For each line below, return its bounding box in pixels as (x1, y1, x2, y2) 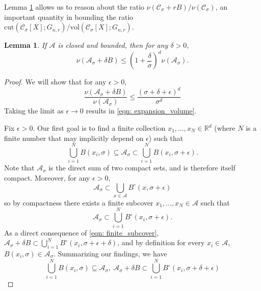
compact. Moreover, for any (4, 172, 90, 183)
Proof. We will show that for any (4, 76, 107, 87)
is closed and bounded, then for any (58, 40, 168, 50)
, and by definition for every (117, 237, 205, 248)
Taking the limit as (4, 105, 64, 116)
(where (214, 123, 236, 133)
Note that (4, 162, 35, 173)
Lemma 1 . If (4, 40, 47, 50)
